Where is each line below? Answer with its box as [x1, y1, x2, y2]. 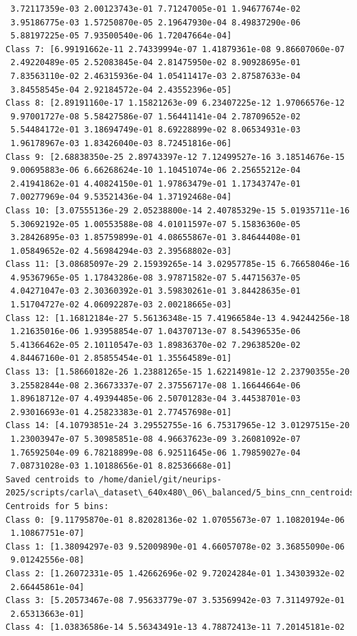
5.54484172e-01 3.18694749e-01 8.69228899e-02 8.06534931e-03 [10, 125, 301, 135]
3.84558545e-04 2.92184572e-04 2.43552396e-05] [10, 84, 232, 95]
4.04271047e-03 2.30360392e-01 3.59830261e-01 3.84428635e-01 [10, 286, 301, 296]
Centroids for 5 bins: [5, 501, 109, 511]
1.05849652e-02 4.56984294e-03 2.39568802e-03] [10, 246, 232, 256]
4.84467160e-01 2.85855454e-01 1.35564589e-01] [10, 353, 232, 364]
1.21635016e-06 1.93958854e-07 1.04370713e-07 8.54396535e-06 [10, 327, 301, 337]
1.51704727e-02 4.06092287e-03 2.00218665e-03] [10, 300, 232, 310]
